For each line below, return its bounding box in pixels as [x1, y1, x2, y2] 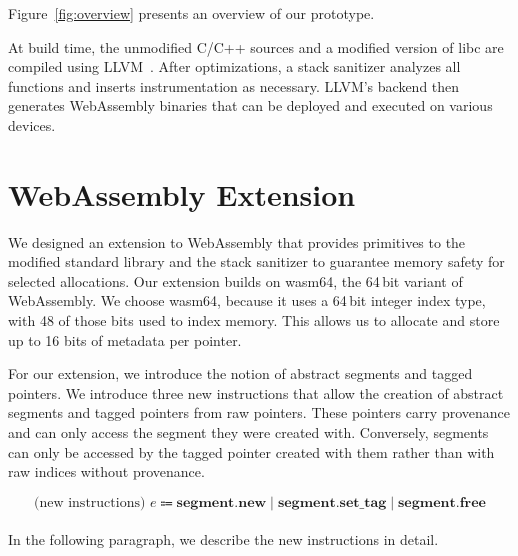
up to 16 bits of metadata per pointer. [8, 329, 242, 350]
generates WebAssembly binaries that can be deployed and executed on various [8, 95, 493, 116]
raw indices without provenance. [8, 461, 205, 482]
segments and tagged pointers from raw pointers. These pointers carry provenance [8, 402, 511, 423]
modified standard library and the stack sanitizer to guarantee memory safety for [8, 251, 505, 272]
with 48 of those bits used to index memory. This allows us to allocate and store [8, 310, 500, 331]
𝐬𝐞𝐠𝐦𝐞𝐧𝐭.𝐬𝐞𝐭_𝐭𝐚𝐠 [277, 495, 387, 510]
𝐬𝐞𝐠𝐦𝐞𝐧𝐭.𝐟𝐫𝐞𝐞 [398, 495, 486, 510]
